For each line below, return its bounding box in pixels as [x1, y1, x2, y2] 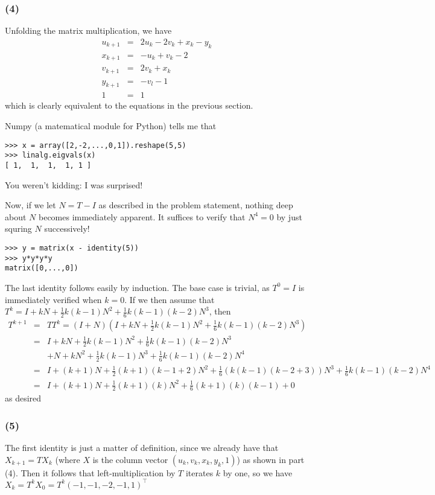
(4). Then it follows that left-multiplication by [5, 466, 176, 479]
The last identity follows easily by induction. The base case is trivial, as [5, 281, 270, 293]
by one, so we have [223, 466, 293, 479]
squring [5, 222, 32, 235]
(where [55, 453, 80, 465]
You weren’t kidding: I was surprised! [5, 178, 143, 191]
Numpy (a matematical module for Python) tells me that [5, 120, 217, 132]
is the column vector [92, 453, 168, 465]
